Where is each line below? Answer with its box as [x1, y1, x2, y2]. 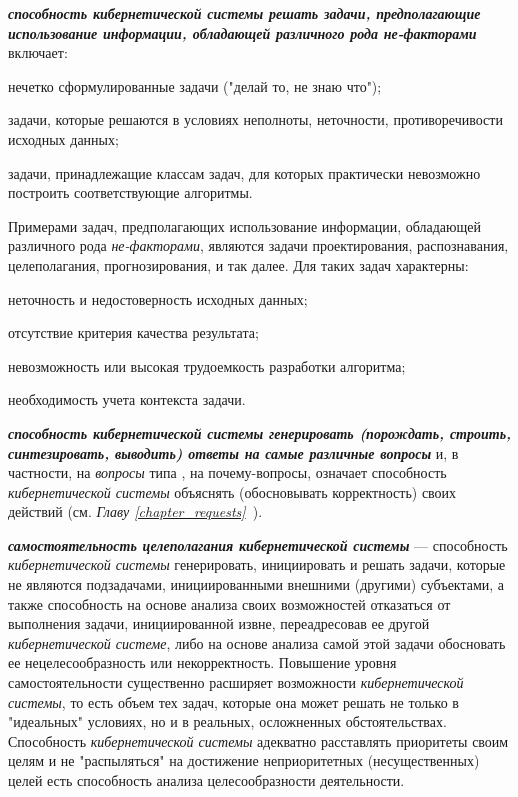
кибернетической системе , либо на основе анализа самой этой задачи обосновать [8, 632, 506, 653]
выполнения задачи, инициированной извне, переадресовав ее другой [8, 613, 430, 634]
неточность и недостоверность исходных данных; [8, 288, 308, 309]
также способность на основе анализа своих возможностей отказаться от [8, 593, 451, 614]
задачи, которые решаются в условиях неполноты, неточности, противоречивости [8, 109, 503, 130]
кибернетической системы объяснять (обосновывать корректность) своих [8, 481, 457, 502]
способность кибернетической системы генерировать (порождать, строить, [8, 422, 512, 443]
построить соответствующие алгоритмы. [8, 182, 253, 203]
